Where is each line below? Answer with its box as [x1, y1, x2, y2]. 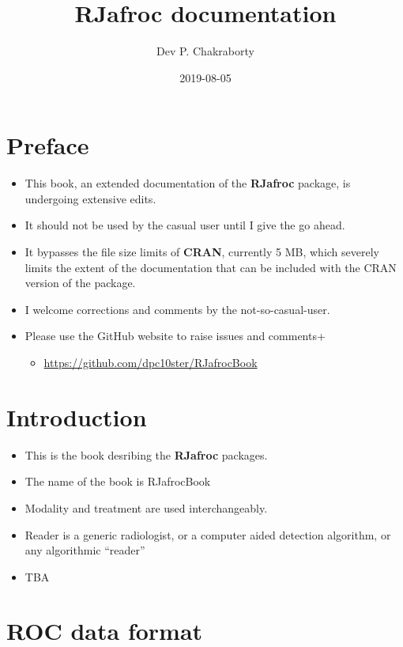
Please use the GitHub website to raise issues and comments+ [24, 327, 326, 344]
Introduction [6, 400, 147, 433]
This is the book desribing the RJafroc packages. [24, 446, 268, 463]
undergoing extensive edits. [24, 190, 156, 206]
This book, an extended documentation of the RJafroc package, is [24, 175, 351, 191]
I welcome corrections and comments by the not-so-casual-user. [24, 301, 330, 317]
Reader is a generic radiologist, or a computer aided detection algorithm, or [24, 526, 391, 543]
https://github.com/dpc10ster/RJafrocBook [43, 354, 258, 370]
